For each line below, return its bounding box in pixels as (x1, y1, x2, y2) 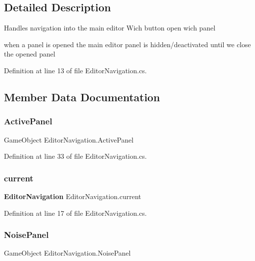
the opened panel (4, 49, 55, 59)
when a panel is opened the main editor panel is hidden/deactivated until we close (4, 39, 251, 49)
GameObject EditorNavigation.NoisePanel (4, 248, 131, 258)
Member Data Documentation (4, 89, 160, 104)
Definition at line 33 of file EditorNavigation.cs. (4, 151, 147, 161)
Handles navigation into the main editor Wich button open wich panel (4, 23, 216, 33)
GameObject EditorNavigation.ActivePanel (4, 134, 134, 145)
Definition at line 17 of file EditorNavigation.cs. (4, 207, 147, 218)
